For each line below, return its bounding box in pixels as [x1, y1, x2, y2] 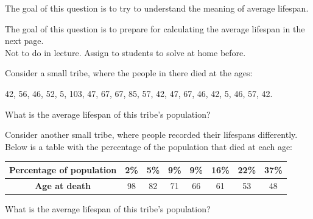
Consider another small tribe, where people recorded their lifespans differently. [5, 128, 298, 141]
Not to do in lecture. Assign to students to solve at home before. [5, 46, 246, 59]
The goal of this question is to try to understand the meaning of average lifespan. [5, 2, 309, 14]
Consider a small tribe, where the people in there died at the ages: [5, 66, 253, 79]
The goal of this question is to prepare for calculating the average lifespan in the [5, 22, 305, 35]
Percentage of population [9, 163, 117, 176]
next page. [5, 34, 44, 47]
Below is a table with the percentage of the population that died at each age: [5, 140, 293, 153]
